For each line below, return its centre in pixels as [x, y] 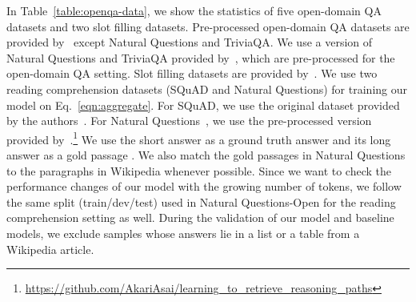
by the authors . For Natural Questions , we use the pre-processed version [189, 121]
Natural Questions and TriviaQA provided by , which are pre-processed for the [201, 57]
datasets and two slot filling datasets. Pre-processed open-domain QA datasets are [208, 26]
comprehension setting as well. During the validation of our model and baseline [200, 217]
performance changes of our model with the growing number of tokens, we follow [204, 186]
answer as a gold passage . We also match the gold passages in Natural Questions [206, 155]
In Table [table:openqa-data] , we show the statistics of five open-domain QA [194, 10]
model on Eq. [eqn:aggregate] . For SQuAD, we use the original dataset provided [203, 105]
